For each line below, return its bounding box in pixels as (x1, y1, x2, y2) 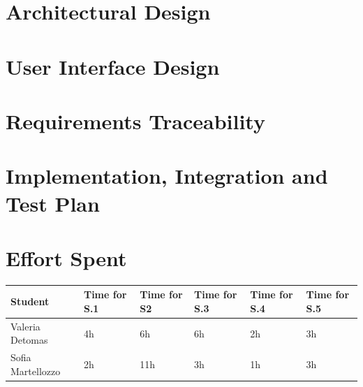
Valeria (10, 319, 40, 333)
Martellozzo (10, 363, 61, 378)
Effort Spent (6, 243, 127, 272)
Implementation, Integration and (6, 161, 328, 190)
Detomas (10, 333, 48, 347)
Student (10, 294, 50, 309)
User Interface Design (6, 52, 220, 80)
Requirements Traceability (6, 106, 265, 135)
